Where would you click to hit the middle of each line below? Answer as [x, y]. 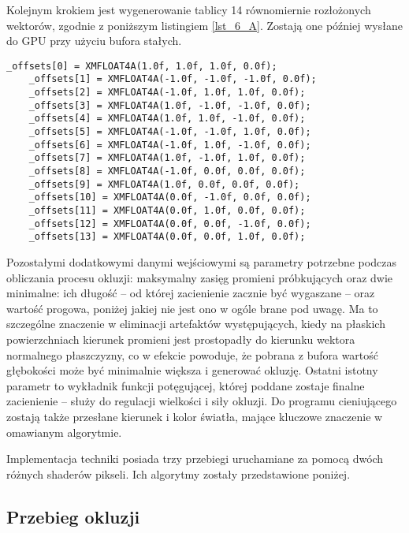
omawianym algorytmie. [64, 432]
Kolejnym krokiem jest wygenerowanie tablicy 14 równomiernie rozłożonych [189, 9]
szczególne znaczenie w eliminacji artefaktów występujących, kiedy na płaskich [196, 324]
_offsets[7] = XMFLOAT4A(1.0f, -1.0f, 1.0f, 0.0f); [167, 158]
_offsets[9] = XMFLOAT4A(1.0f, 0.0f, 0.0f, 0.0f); [164, 184]
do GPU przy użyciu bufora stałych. [94, 41]
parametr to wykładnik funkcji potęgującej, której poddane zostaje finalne [186, 385]
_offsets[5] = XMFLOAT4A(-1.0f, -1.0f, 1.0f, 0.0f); [170, 132]
